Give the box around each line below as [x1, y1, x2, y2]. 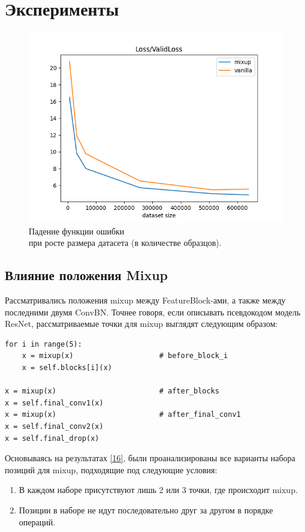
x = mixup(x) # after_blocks [5, 387, 219, 396]
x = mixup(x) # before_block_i [22, 351, 228, 360]
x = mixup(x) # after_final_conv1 [5, 410, 241, 419]
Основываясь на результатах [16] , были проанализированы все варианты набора [5, 452, 295, 464]
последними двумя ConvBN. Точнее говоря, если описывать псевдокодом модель [5, 305, 301, 318]
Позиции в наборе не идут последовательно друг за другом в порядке [19, 504, 273, 516]
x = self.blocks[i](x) [22, 363, 112, 372]
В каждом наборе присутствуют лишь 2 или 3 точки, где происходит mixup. [19, 483, 298, 496]
